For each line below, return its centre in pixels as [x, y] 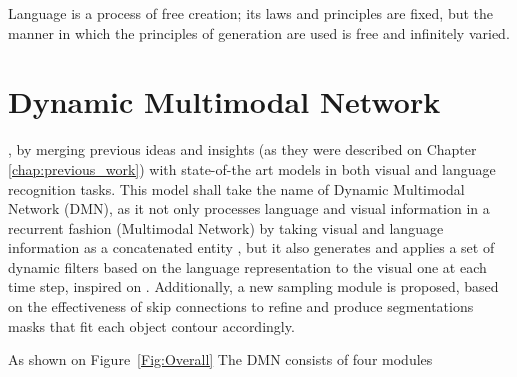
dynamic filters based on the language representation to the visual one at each [247, 266]
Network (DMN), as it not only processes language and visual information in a [249, 208]
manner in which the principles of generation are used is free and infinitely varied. [259, 32]
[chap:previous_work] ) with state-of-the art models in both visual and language [252, 168]
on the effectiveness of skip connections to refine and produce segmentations [241, 306]
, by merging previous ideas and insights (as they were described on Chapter [242, 149]
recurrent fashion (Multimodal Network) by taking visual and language [226, 227]
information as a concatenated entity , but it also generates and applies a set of [251, 247]
